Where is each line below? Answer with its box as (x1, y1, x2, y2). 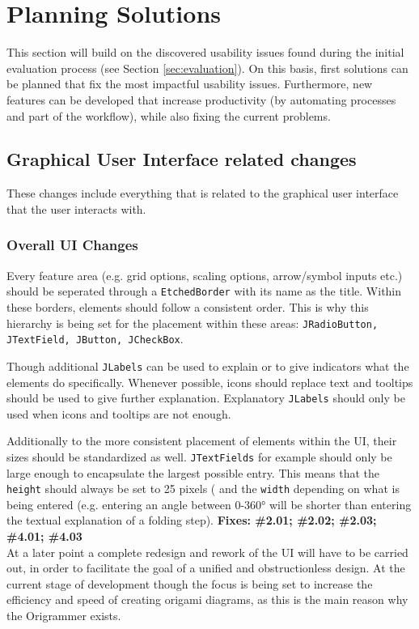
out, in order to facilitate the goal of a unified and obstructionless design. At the (6, 559, 405, 576)
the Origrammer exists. (6, 607, 121, 624)
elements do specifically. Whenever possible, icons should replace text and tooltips (6, 373, 413, 390)
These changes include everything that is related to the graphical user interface (6, 185, 399, 202)
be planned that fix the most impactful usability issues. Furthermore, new (6, 75, 373, 92)
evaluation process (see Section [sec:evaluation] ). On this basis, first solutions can (6, 59, 408, 76)
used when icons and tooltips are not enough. (6, 405, 231, 422)
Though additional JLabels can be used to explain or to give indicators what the (6, 357, 409, 374)
